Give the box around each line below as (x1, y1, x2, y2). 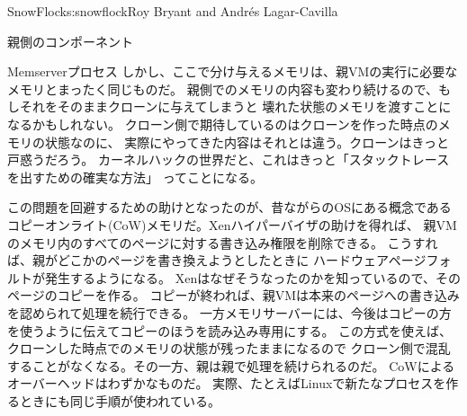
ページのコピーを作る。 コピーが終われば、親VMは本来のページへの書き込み (7, 286, 460, 305)
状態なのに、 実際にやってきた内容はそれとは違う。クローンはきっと (44, 132, 450, 151)
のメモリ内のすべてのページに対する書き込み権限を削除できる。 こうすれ (7, 233, 438, 252)
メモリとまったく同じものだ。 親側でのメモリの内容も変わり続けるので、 (7, 79, 439, 98)
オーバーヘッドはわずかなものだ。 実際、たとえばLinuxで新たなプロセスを (7, 374, 446, 393)
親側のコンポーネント (7, 31, 133, 50)
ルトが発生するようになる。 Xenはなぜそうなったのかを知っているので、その (7, 268, 461, 287)
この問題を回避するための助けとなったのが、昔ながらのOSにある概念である (7, 198, 452, 217)
